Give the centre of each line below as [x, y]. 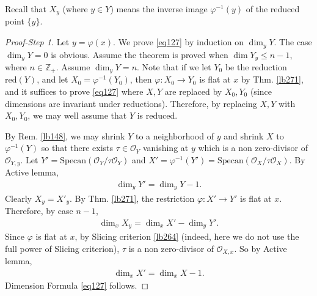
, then [141, 79]
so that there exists [77, 148]
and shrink [244, 135]
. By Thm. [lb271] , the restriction [132, 198]
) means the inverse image [159, 9]
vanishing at [166, 148]
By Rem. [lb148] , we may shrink [65, 135]
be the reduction [256, 66]
